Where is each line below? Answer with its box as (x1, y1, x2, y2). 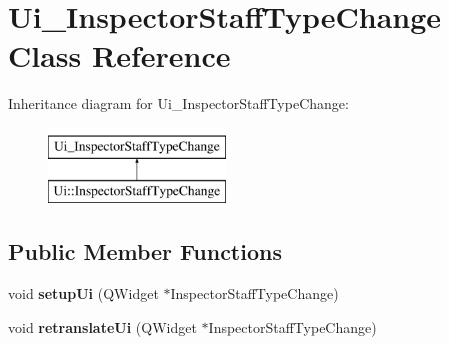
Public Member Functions (8, 236, 282, 267)
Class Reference (8, 35, 231, 76)
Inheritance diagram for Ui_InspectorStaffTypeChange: (8, 93, 349, 114)
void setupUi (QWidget (8, 283, 159, 304)
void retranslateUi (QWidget (8, 316, 197, 337)
